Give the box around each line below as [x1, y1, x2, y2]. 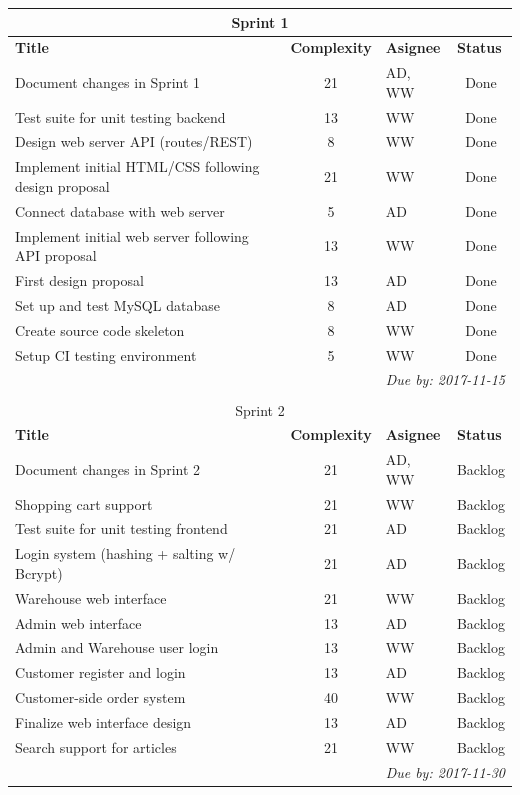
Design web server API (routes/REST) [15, 131, 253, 152]
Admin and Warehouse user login [15, 637, 219, 658]
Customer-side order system [15, 687, 186, 708]
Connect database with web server [15, 200, 225, 221]
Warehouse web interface [15, 587, 167, 608]
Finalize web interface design [15, 711, 192, 732]
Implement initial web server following [15, 225, 249, 246]
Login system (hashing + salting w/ [15, 543, 236, 564]
